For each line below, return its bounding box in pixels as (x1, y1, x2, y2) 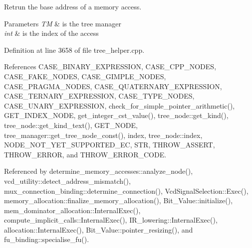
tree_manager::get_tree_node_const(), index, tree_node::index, (4, 129, 203, 140)
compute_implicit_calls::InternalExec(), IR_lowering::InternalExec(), (4, 215, 218, 225)
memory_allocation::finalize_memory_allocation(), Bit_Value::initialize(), (4, 195, 233, 206)
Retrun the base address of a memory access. (4, 1, 142, 11)
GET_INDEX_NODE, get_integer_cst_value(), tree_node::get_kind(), (4, 110, 229, 121)
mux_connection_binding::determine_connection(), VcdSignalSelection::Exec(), (4, 185, 249, 196)
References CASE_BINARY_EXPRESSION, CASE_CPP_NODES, (4, 61, 217, 72)
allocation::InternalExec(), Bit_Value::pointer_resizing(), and (4, 224, 193, 235)
